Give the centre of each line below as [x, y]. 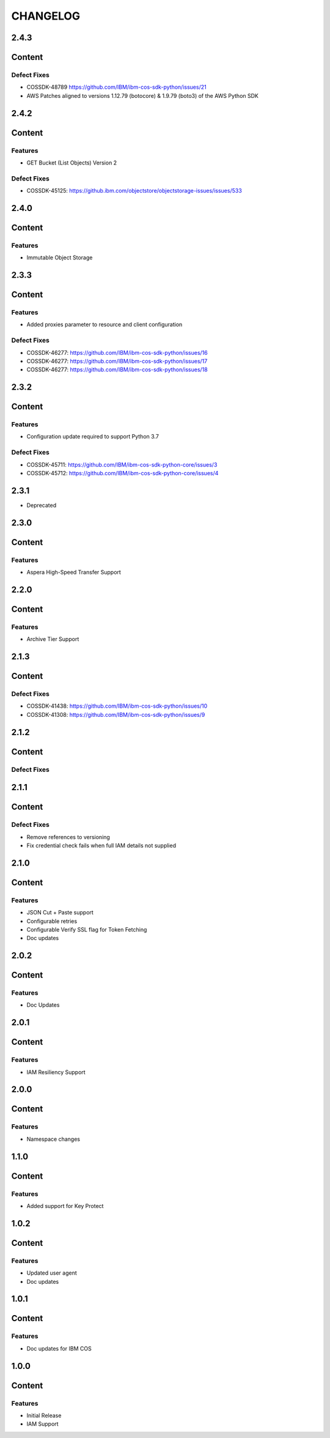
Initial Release [44, 1415]
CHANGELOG [46, 16]
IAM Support [42, 1424]
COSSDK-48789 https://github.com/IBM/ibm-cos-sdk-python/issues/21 [117, 87]
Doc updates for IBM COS [59, 1348]
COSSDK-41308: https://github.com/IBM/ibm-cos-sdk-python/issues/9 [116, 714]
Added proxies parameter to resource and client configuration [105, 325]
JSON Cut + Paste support [60, 913]
